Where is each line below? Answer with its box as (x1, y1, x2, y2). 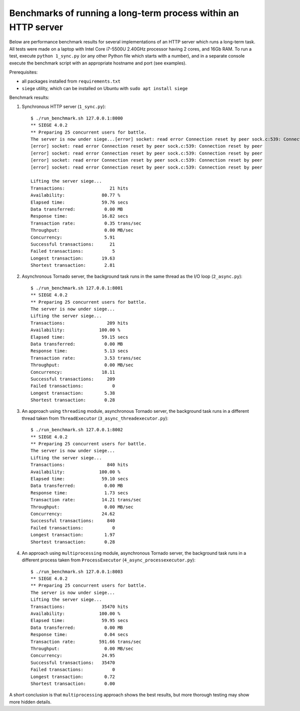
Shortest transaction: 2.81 (30, 263, 115, 268)
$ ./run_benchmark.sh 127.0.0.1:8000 (30, 115, 123, 121)
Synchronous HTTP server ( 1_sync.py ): (21, 104, 106, 110)
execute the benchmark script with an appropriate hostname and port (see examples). (9, 60, 187, 66)
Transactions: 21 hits (30, 185, 128, 191)
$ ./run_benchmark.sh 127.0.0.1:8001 (30, 285, 123, 291)
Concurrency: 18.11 (30, 369, 115, 375)
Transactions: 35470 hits (30, 603, 128, 609)
